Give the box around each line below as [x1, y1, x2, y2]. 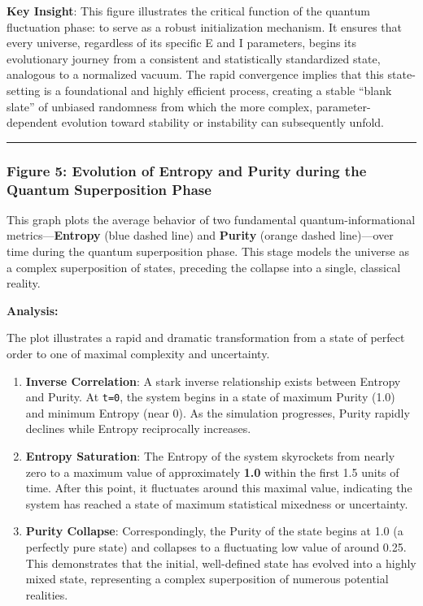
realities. [25, 586, 68, 603]
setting [7, 81, 41, 98]
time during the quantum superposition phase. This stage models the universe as [7, 243, 410, 260]
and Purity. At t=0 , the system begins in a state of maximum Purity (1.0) [25, 388, 395, 405]
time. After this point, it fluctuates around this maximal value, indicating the [25, 479, 412, 496]
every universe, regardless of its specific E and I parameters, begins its [7, 34, 356, 51]
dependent [7, 114, 59, 131]
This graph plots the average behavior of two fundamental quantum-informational [7, 210, 416, 227]
